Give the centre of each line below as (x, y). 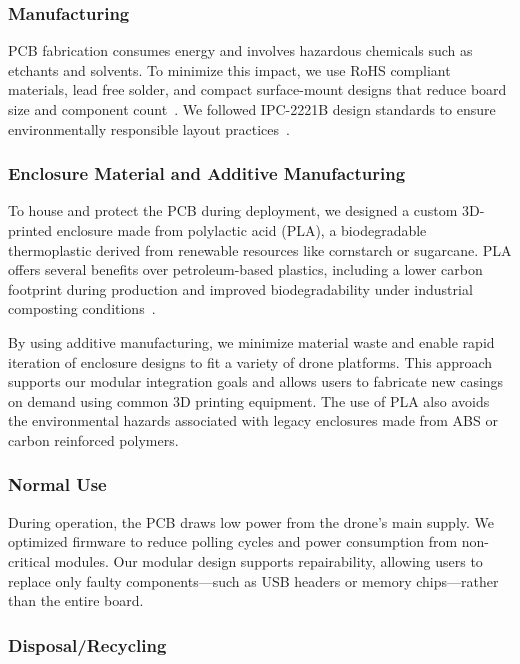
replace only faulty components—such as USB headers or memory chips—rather (253, 580)
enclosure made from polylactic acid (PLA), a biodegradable (241, 230)
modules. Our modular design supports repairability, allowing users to (268, 560)
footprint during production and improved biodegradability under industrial (240, 288)
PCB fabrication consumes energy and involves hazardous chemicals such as (240, 50)
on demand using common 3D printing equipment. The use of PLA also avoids (249, 400)
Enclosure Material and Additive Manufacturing (207, 173)
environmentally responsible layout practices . (149, 128)
